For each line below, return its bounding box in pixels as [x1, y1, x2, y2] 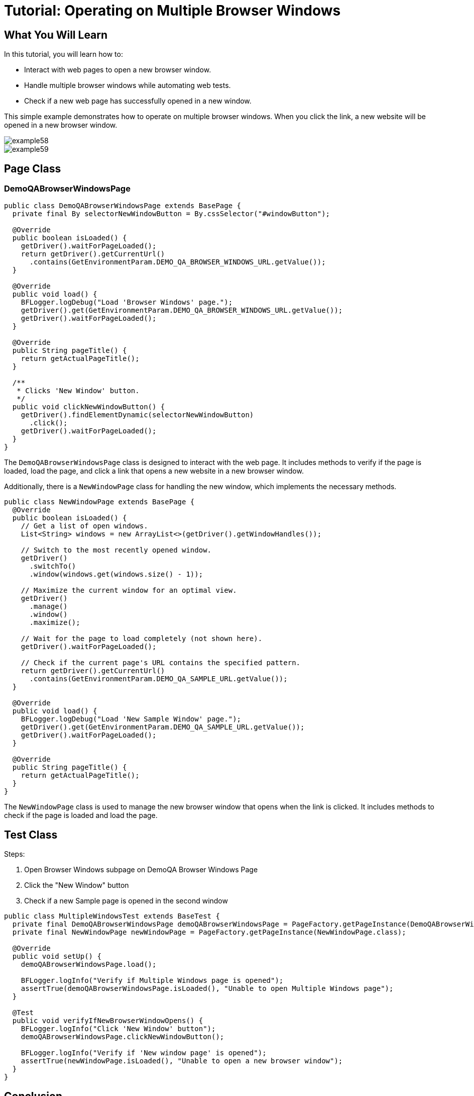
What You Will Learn [4, 28, 108, 41]
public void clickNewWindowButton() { [12, 403, 165, 411]
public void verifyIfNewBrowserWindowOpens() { [12, 1017, 203, 1025]
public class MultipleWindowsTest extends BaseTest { [4, 912, 220, 921]
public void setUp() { [12, 952, 101, 961]
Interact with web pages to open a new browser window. [24, 65, 211, 74]
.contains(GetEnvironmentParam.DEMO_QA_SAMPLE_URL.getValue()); [29, 675, 288, 683]
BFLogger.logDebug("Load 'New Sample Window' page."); [21, 715, 242, 723]
